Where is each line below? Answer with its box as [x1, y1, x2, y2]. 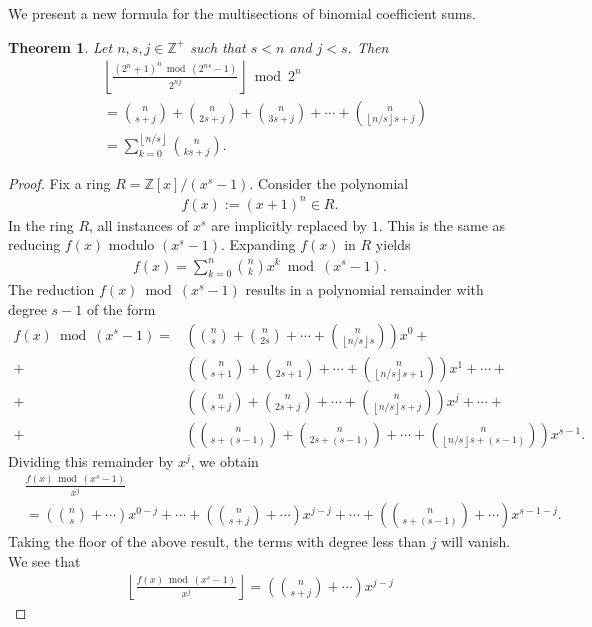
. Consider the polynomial [249, 172, 409, 193]
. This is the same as [378, 214, 506, 235]
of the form [86, 298, 156, 319]
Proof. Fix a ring [8, 172, 111, 193]
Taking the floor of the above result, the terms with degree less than [8, 531, 427, 551]
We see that [8, 550, 81, 571]
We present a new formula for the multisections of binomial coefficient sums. [8, 3, 476, 23]
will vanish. [441, 531, 511, 551]
